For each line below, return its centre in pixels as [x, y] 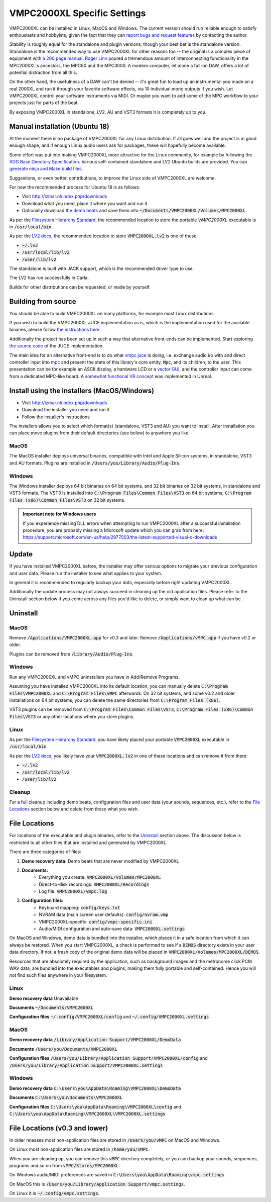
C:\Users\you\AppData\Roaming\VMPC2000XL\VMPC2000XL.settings [87, 1114]
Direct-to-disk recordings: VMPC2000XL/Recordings [94, 884]
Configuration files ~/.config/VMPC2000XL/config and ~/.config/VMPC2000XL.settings [109, 1017]
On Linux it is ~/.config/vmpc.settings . [54, 1193]
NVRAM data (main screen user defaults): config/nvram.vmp [104, 914]
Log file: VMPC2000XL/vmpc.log [73, 891]
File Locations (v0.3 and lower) [59, 1128]
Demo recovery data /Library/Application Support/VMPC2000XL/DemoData [95, 1040]
